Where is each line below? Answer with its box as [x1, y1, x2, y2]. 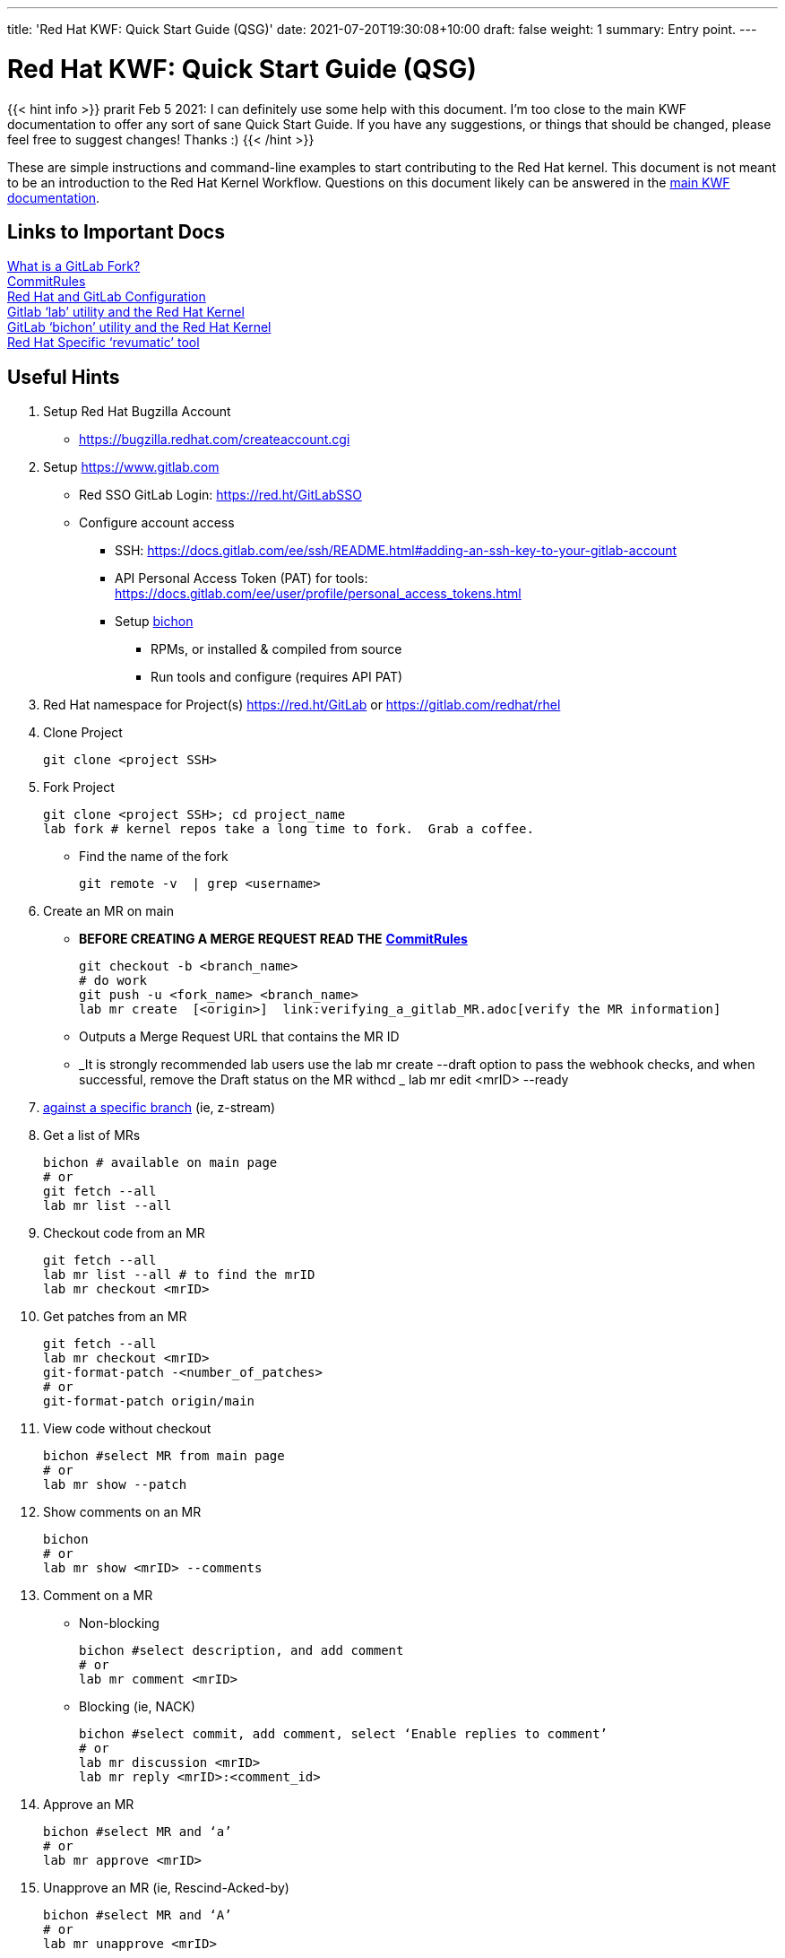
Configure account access [79, 515, 235, 531]
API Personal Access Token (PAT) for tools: [115, 570, 368, 587]
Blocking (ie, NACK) [79, 1699, 195, 1715]
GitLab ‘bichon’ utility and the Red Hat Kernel [7, 319, 272, 335]
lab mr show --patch [43, 1477, 187, 1492]
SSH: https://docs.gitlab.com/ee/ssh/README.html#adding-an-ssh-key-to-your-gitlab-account [115, 543, 677, 559]
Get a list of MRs [43, 1127, 141, 1144]
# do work [79, 973, 147, 988]
